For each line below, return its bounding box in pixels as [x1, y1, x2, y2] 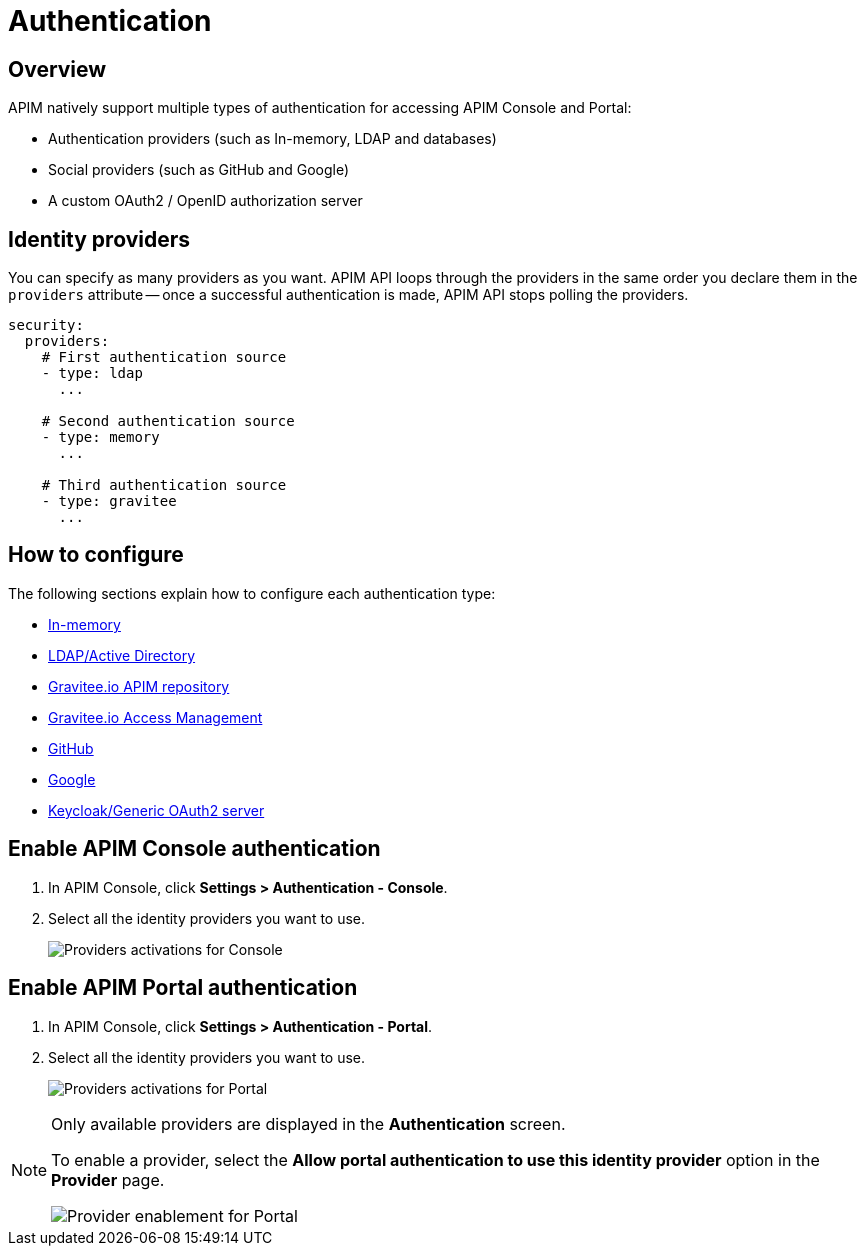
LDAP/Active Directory [48, 646, 196, 664]
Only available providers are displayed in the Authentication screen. [51, 1113, 566, 1134]
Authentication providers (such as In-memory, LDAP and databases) [48, 130, 497, 148]
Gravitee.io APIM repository [48, 677, 230, 695]
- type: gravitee [41, 493, 177, 510]
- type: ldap [41, 365, 143, 382]
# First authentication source [41, 349, 287, 366]
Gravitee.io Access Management [48, 708, 263, 726]
